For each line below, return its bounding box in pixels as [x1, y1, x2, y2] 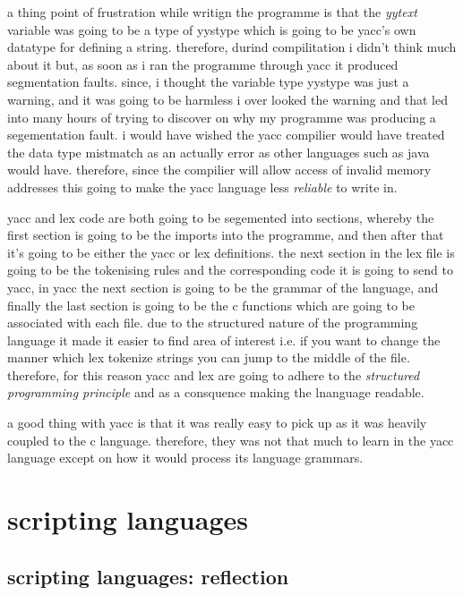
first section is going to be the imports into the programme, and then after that [7, 225, 444, 244]
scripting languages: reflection [7, 562, 289, 590]
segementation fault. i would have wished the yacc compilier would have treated [7, 125, 445, 144]
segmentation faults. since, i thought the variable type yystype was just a [7, 72, 409, 91]
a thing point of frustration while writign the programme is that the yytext [7, 3, 417, 21]
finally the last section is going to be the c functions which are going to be [7, 295, 415, 314]
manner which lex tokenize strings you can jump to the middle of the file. [7, 348, 410, 367]
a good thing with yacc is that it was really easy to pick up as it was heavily [7, 413, 427, 432]
